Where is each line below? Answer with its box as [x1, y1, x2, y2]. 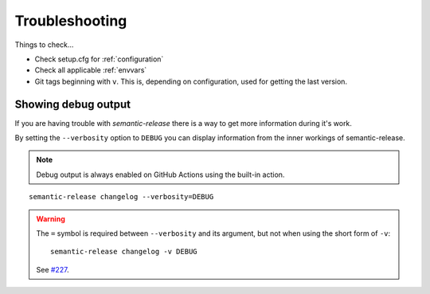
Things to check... [14, 40, 74, 49]
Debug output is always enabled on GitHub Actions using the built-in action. [36, 170, 285, 179]
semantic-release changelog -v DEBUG [50, 247, 198, 257]
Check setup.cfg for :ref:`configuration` [34, 54, 164, 64]
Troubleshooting [14, 12, 127, 29]
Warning [36, 214, 65, 223]
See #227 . [36, 265, 69, 274]
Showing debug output [14, 97, 131, 111]
